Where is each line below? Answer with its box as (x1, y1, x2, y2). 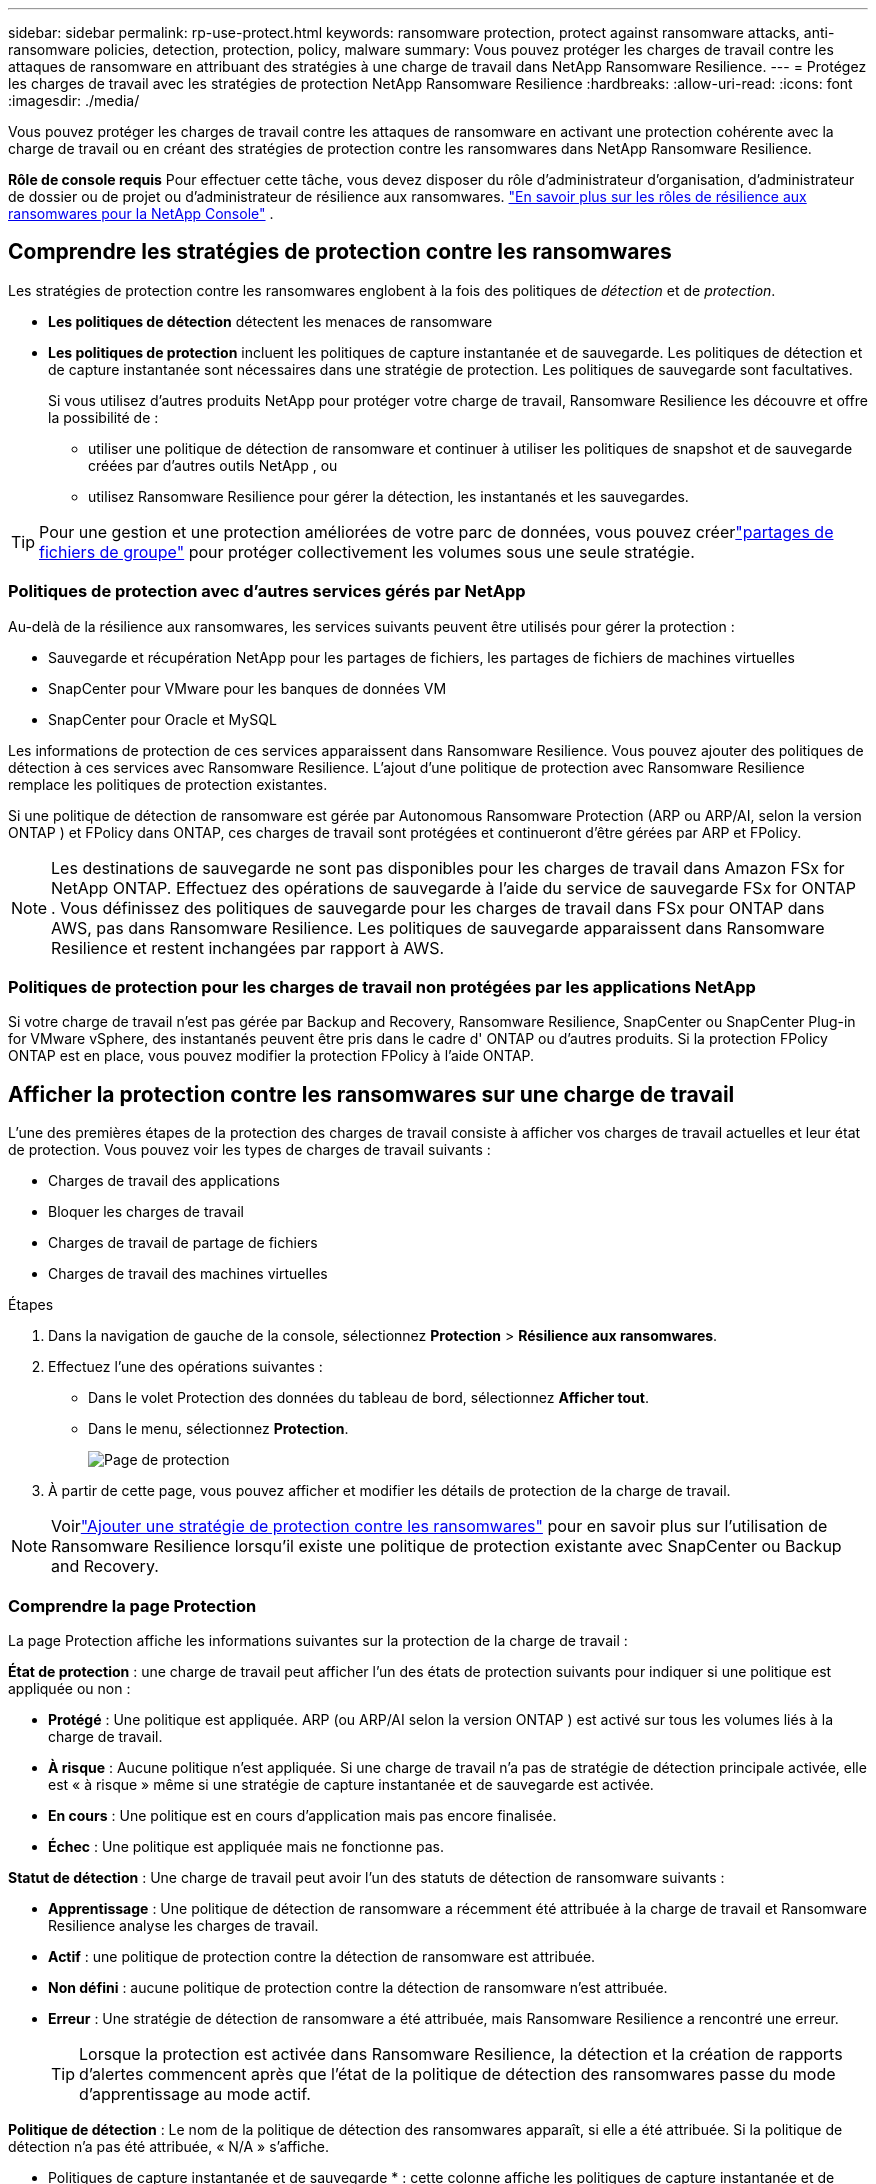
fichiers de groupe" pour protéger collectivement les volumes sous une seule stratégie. (39, 541, 695, 562)
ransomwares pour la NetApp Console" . (8, 205, 274, 222)
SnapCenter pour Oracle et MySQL (48, 710, 277, 728)
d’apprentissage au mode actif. (79, 2083, 311, 2104)
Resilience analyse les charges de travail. (48, 1916, 319, 1934)
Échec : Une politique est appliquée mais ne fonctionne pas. (48, 1837, 445, 1855)
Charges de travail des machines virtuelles (48, 1265, 328, 1283)
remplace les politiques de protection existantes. (8, 775, 328, 793)
